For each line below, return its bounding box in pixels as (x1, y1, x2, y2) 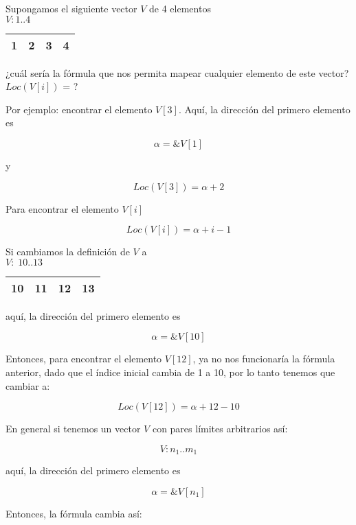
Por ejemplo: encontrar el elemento (5, 102, 153, 116)
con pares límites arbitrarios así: (152, 421, 288, 436)
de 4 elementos (149, 1, 211, 15)
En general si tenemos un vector (5, 421, 141, 436)
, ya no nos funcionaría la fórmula (192, 351, 335, 366)
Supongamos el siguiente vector (5, 1, 137, 15)
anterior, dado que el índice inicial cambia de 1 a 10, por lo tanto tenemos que (5, 364, 335, 379)
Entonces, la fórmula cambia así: (5, 506, 142, 520)
